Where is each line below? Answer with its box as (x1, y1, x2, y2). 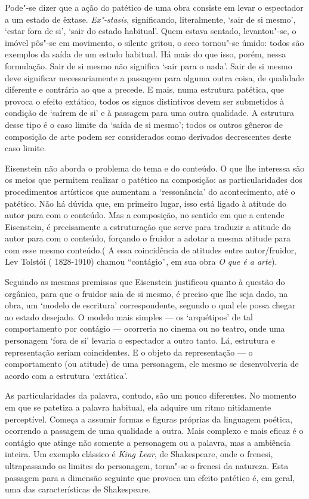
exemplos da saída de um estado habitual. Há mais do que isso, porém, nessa (5, 48, 286, 60)
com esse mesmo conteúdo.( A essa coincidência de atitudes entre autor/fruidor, (5, 243, 297, 256)
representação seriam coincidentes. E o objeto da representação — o (5, 345, 253, 358)
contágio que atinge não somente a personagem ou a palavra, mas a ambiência (5, 436, 291, 448)
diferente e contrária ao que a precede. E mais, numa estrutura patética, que (5, 83, 285, 96)
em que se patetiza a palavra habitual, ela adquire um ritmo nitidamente (5, 401, 271, 413)
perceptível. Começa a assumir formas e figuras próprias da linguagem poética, (5, 412, 293, 425)
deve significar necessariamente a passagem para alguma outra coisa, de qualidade (5, 71, 304, 84)
